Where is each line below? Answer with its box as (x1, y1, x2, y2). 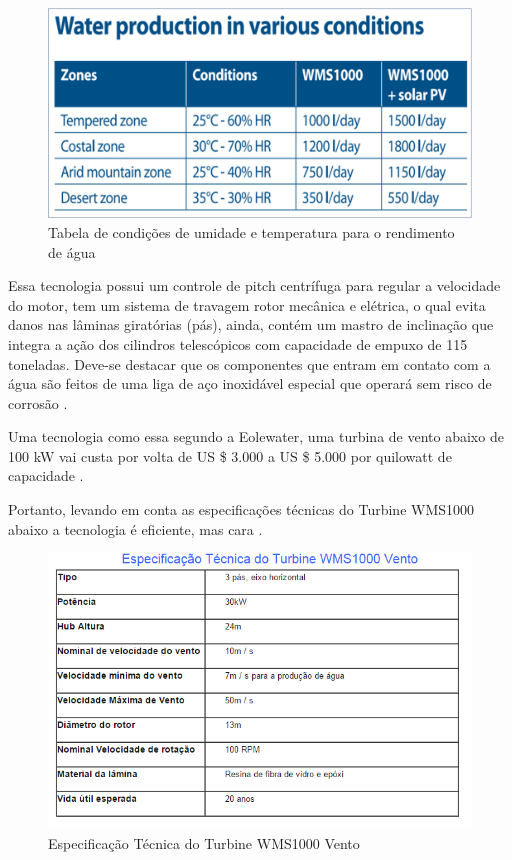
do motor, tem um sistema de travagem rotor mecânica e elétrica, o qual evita (8, 294, 486, 315)
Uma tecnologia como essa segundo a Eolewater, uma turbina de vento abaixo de (8, 426, 504, 447)
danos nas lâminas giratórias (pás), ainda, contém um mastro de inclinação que (8, 314, 494, 335)
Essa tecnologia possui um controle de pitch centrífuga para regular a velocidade (8, 275, 501, 296)
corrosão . (8, 392, 68, 413)
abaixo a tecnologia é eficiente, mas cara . (8, 518, 263, 539)
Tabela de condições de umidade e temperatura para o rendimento (48, 221, 455, 242)
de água (48, 241, 96, 262)
